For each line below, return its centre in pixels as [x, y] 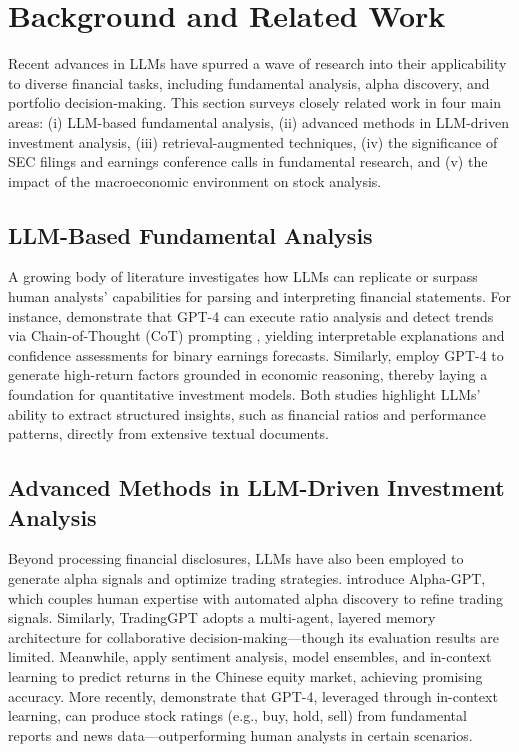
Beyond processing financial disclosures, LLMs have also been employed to [236, 558]
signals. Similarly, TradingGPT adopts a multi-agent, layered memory [222, 617]
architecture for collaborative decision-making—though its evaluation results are [253, 636]
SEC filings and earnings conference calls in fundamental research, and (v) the [248, 161]
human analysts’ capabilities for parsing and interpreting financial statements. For [259, 296]
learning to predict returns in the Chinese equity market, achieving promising [245, 675]
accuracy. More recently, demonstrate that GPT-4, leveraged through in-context [253, 695]
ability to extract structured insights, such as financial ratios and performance [247, 413]
